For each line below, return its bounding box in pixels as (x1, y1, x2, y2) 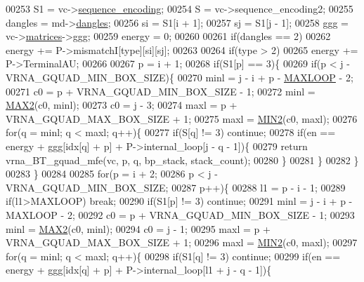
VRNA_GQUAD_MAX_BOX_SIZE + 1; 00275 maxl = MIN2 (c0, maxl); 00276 (6, 111, 358, 126)
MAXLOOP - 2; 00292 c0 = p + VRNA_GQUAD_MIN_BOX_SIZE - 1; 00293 (6, 207, 355, 222)
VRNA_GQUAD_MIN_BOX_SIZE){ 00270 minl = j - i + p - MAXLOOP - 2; (6, 69, 353, 84)
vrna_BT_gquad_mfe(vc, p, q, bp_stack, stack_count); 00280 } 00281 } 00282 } (6, 152, 359, 167)
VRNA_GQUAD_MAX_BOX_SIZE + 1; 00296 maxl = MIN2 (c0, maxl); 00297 (6, 235, 358, 250)
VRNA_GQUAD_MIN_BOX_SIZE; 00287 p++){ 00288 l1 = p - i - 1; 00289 (6, 180, 346, 194)
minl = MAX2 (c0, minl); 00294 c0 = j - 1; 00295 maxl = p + (6, 221, 271, 236)
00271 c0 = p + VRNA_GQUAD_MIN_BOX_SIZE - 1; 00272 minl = (6, 83, 316, 98)
